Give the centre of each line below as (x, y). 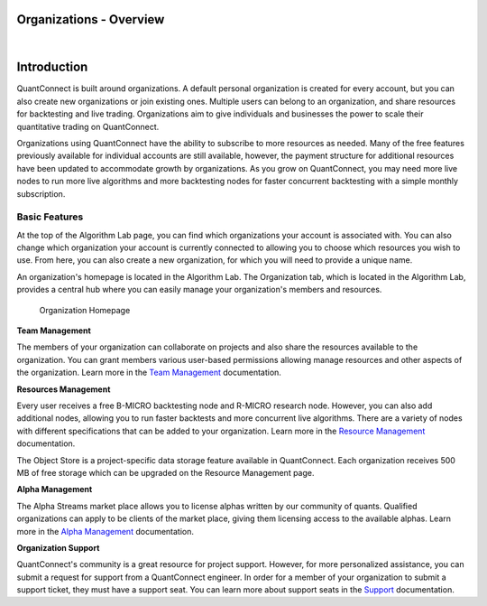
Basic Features (50, 217)
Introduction (52, 67)
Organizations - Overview (91, 19)
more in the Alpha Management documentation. (105, 531)
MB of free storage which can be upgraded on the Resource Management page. (165, 472)
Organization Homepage (85, 310)
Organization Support (58, 547)
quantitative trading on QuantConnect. (88, 126)
